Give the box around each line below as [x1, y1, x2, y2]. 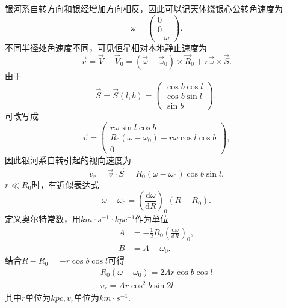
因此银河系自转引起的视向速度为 [5, 154, 131, 166]
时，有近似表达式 [31, 178, 99, 190]
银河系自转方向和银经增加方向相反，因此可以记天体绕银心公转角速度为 [5, 2, 283, 14]
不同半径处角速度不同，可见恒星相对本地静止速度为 [5, 41, 207, 53]
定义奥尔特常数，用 [5, 213, 81, 225]
